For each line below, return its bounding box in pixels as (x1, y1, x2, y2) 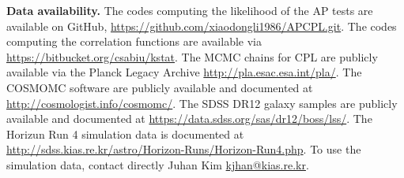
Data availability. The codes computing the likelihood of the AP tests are (6, 2, 373, 18)
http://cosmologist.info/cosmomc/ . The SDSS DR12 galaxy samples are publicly (6, 95, 398, 111)
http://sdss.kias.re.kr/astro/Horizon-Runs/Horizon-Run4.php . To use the (6, 141, 361, 158)
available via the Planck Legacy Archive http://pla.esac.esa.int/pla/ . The (6, 64, 362, 80)
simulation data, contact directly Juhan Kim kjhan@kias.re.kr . (6, 156, 309, 172)
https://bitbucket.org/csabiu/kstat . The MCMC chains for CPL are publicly (6, 48, 378, 65)
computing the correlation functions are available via (6, 33, 262, 50)
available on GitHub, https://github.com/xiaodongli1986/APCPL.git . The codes (6, 17, 397, 34)
